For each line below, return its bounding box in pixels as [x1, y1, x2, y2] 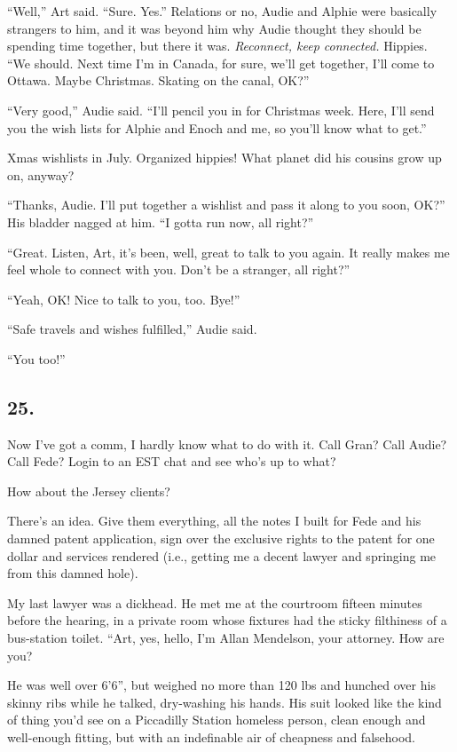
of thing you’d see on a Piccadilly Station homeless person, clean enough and [7, 710, 426, 729]
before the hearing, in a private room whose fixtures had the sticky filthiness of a [7, 611, 447, 629]
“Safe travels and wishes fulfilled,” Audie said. [7, 320, 257, 338]
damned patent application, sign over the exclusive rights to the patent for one [7, 529, 435, 548]
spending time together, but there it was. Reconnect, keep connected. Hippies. [7, 36, 428, 55]
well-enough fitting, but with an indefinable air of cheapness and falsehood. [7, 728, 415, 747]
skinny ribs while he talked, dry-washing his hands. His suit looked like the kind [7, 693, 442, 711]
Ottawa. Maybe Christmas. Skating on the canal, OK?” [7, 71, 310, 90]
